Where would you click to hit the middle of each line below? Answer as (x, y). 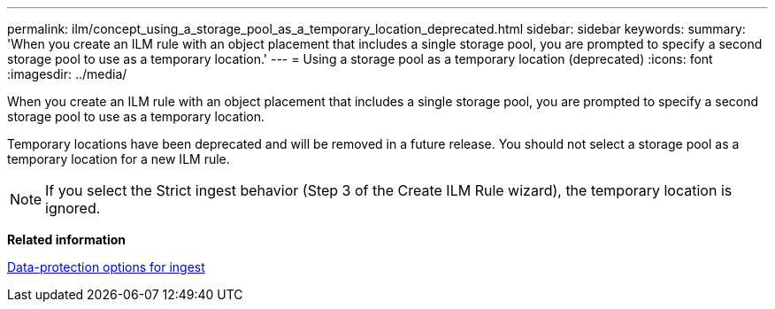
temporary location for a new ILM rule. (119, 159)
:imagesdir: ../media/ (67, 74)
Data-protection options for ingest (106, 267)
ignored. (73, 208)
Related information (67, 239)
